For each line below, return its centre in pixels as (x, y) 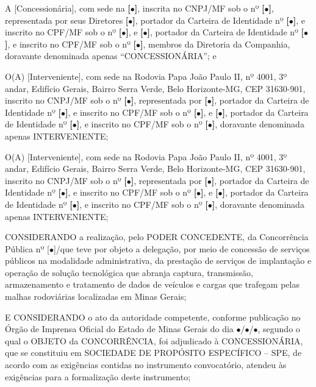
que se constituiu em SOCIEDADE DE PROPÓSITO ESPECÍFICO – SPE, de (153, 353)
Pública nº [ (27, 248)
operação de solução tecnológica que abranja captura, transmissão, (129, 272)
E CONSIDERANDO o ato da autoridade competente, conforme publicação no (153, 317)
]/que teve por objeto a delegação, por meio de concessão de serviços (181, 248)
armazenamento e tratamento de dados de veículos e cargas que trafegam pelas (152, 284)
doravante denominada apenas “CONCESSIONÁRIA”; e (111, 56)
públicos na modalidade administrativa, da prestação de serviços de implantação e (158, 261)
